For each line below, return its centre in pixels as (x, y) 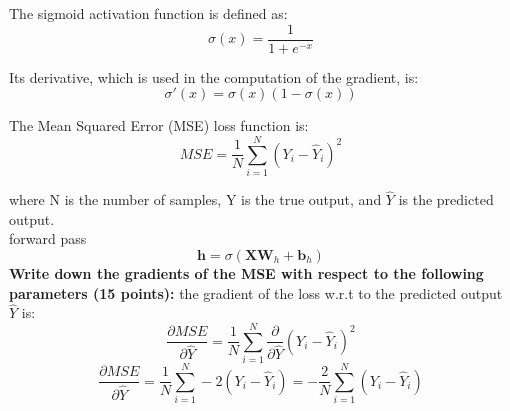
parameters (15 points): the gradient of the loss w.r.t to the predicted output (256, 292)
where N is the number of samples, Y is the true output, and (195, 199)
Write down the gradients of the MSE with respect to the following (246, 272)
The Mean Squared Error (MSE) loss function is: (159, 125)
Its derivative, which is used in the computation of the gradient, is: (214, 76)
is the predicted (446, 199)
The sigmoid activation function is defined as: (148, 13)
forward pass (48, 238)
